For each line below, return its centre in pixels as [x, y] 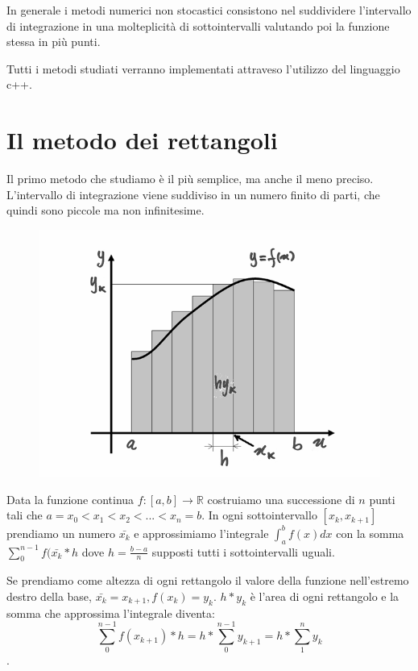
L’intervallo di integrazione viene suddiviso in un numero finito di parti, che [193, 194]
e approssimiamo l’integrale [201, 533]
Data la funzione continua [70, 499]
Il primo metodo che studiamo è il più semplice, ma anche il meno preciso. [190, 179]
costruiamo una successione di [281, 499]
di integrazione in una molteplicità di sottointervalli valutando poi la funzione [198, 25]
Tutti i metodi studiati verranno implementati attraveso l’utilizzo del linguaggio [203, 68]
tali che [25, 515]
